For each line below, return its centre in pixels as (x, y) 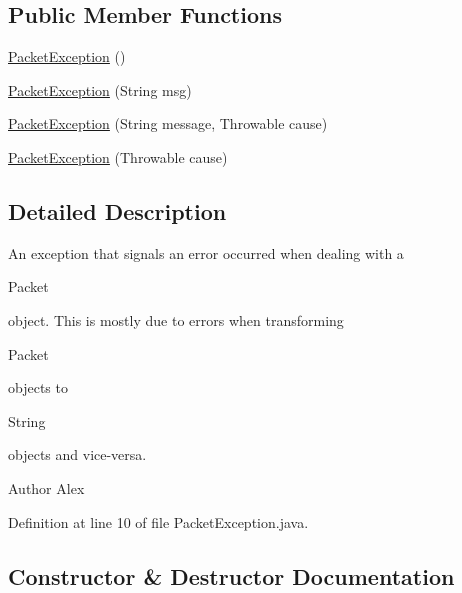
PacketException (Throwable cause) (118, 156)
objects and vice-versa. (77, 454)
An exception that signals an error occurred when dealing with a (206, 252)
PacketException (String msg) (100, 89)
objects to (38, 387)
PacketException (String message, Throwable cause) (168, 123)
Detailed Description (117, 210)
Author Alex (46, 487)
